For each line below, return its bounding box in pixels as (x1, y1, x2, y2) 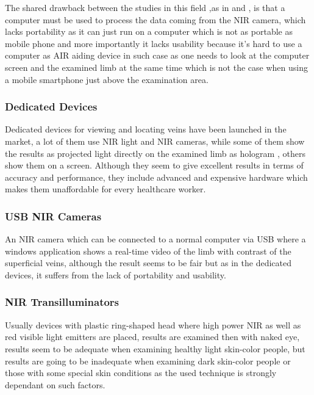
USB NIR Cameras (5, 208, 102, 223)
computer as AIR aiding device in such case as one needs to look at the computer (5, 49, 310, 62)
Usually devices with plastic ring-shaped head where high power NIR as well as (5, 318, 301, 331)
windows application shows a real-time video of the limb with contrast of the (5, 244, 291, 257)
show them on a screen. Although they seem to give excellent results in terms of (5, 159, 304, 172)
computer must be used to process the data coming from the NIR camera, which (5, 13, 306, 26)
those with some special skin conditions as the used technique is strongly (5, 366, 277, 379)
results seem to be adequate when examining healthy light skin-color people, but (5, 342, 305, 355)
